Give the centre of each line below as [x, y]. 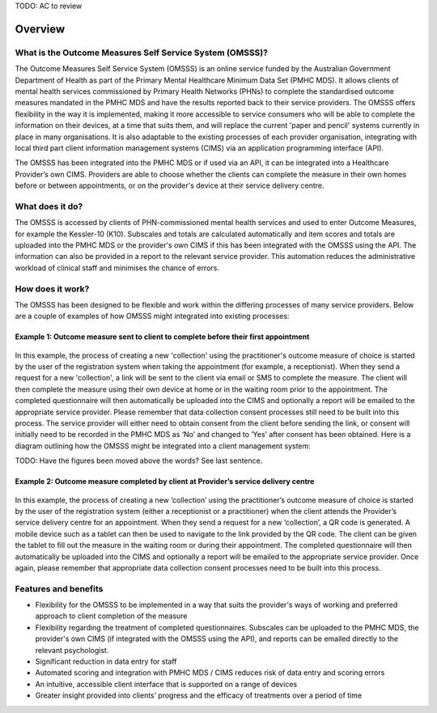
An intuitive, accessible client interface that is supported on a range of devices [166, 684]
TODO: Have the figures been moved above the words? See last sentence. [139, 460]
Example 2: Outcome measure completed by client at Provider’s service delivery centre [165, 482]
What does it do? [49, 206]
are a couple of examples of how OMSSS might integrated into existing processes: [152, 316]
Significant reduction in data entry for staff [106, 662]
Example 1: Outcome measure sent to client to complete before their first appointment [162, 337]
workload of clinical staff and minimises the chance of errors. [117, 268]
